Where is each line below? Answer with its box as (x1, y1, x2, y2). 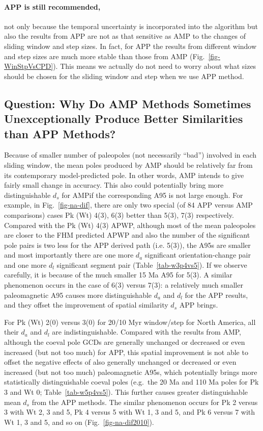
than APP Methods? (4, 125, 116, 141)
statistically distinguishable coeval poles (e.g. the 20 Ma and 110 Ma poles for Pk (4, 376, 259, 387)
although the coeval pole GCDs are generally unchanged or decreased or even (4, 337, 245, 347)
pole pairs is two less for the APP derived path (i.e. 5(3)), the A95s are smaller (4, 239, 251, 250)
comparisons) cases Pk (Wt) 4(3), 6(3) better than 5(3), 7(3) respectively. (4, 209, 234, 220)
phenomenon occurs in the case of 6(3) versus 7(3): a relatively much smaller (4, 280, 243, 290)
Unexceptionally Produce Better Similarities (4, 111, 243, 126)
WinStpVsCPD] (4, 61, 53, 71)
